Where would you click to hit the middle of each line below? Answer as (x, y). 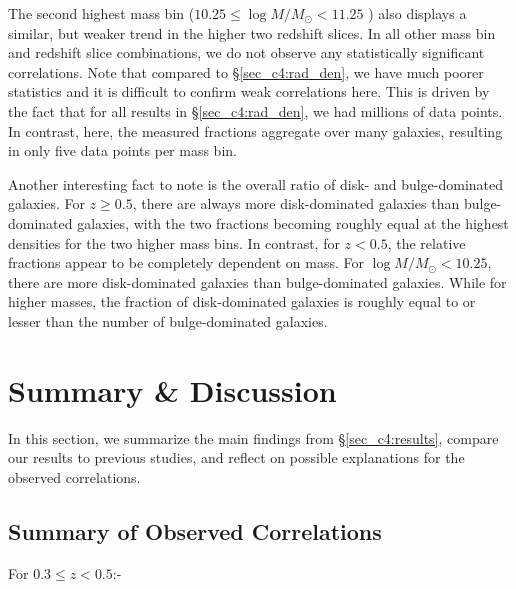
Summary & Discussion (172, 389)
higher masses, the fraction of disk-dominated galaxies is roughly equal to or (242, 301)
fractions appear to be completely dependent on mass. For (186, 262)
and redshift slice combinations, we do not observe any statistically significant (246, 52)
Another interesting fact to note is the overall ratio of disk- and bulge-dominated (256, 183)
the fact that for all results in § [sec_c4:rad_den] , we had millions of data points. (255, 110)
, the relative (426, 242)
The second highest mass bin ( (101, 13)
